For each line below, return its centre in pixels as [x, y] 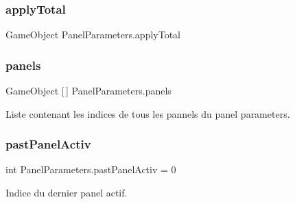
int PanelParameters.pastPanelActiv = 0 [91, 169]
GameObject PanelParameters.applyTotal [93, 35]
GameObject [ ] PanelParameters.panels [88, 91]
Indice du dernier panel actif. [67, 193]
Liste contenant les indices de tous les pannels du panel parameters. [148, 113]
